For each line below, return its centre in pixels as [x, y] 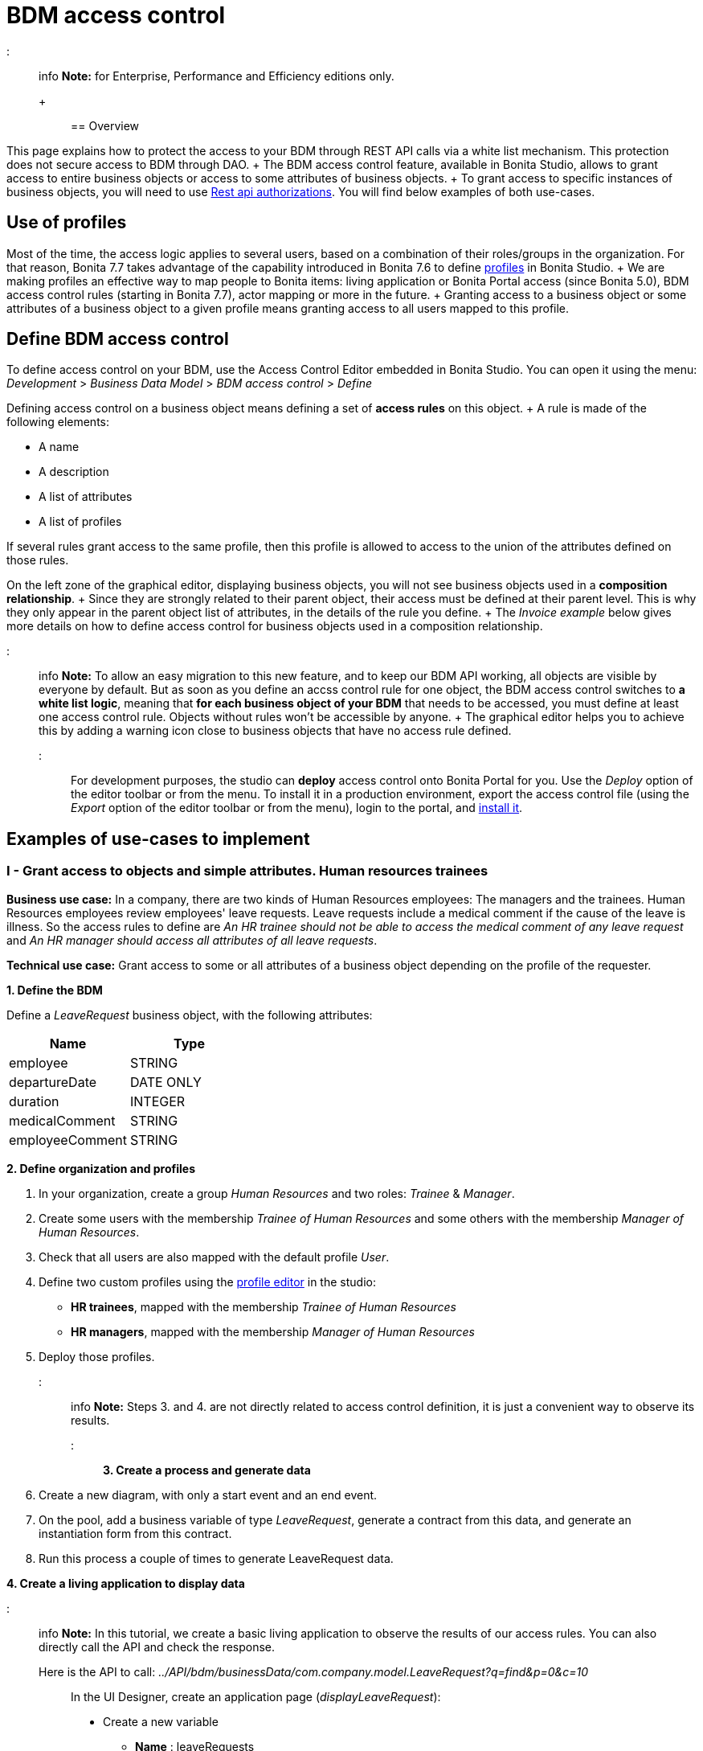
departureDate [53, 1082]
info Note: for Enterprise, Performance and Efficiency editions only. [217, 76]
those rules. [38, 560]
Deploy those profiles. [97, 1356]
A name [59, 447]
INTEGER [157, 1101]
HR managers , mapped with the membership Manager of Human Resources [273, 1331]
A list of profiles [80, 522]
